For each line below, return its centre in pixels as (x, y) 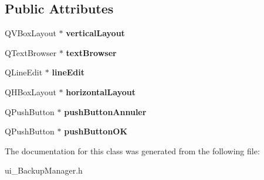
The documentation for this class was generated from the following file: (132, 150)
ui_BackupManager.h (44, 170)
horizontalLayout (101, 91)
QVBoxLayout (31, 33)
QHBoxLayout (31, 91)
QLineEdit (24, 72)
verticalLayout (95, 33)
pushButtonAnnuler (105, 111)
